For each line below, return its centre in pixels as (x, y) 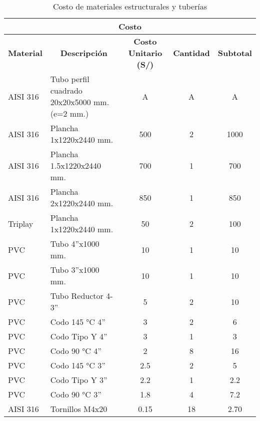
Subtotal (235, 53)
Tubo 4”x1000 (75, 244)
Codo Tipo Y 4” (79, 336)
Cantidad (191, 53)
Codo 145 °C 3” (78, 365)
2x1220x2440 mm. (82, 203)
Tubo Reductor (77, 296)
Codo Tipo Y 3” (79, 380)
